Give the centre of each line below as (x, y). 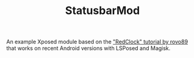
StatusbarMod (102, 11)
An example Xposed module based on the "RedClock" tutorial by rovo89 (97, 42)
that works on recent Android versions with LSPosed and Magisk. (88, 48)
